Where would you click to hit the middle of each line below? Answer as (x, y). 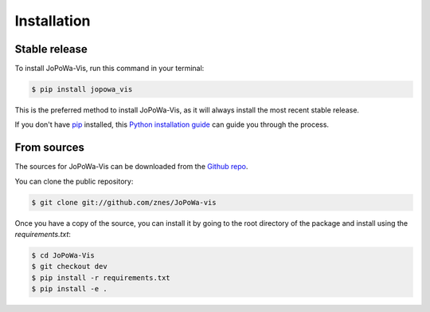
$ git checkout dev (69, 267)
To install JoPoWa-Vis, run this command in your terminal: (109, 69)
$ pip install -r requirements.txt (101, 278)
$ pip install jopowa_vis (82, 89)
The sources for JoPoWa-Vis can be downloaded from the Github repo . (131, 167)
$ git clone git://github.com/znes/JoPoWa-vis (124, 202)
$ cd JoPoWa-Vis (63, 256)
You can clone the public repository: (74, 181)
